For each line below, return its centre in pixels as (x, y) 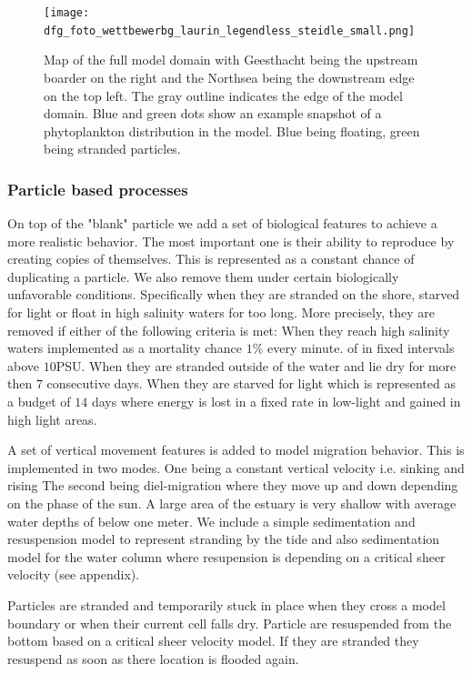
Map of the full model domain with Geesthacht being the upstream (231, 60)
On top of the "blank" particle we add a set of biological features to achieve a (222, 223)
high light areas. (52, 419)
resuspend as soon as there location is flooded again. (153, 658)
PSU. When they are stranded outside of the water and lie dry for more (256, 365)
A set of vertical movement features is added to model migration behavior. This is (236, 450)
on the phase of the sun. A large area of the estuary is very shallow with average (232, 503)
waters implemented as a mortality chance (125, 348)
